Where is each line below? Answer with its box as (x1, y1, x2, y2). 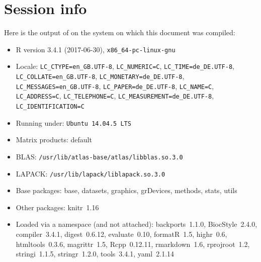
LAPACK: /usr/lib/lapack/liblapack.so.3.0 (16, 168, 165, 179)
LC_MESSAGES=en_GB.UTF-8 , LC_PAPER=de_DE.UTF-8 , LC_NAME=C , (16, 80, 214, 91)
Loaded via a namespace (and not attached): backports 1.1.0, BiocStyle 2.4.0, (16, 219, 257, 229)
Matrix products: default (16, 134, 92, 145)
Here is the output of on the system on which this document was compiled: (4, 27, 235, 38)
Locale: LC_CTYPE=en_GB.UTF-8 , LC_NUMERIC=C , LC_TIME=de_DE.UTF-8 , (16, 61, 234, 71)
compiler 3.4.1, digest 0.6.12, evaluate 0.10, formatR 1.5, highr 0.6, (16, 229, 227, 239)
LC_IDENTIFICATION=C (16, 103, 84, 110)
